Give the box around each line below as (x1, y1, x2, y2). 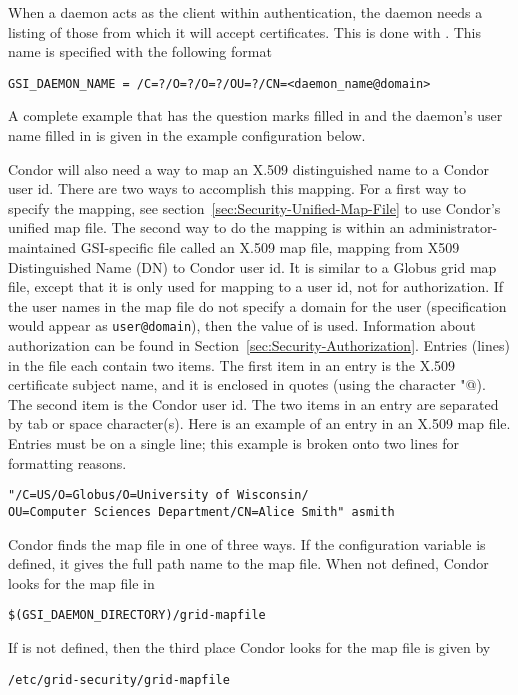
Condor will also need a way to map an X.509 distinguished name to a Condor (8, 158, 489, 179)
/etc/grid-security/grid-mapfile (8, 672, 230, 687)
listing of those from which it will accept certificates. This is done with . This (8, 21, 482, 42)
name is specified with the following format (8, 41, 272, 62)
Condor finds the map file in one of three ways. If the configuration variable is (8, 533, 486, 554)
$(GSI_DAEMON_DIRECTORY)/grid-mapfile (8, 608, 266, 623)
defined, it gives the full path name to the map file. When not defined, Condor (8, 553, 489, 574)
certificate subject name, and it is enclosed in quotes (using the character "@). (8, 374, 486, 395)
